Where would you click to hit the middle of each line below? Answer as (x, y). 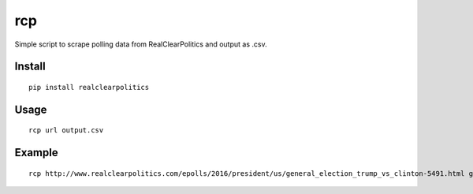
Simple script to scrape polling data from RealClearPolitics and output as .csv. (141, 44)
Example (36, 153)
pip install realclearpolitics (89, 87)
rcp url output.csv (66, 131)
